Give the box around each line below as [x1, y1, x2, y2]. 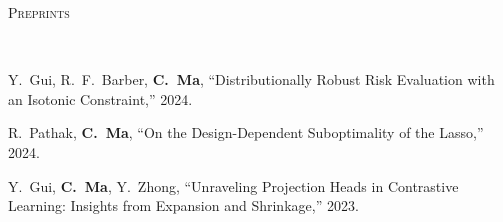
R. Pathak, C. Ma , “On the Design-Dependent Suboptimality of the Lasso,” [8, 122, 484, 143]
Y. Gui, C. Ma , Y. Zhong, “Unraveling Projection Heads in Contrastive [8, 175, 459, 196]
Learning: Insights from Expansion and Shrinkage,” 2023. [8, 195, 359, 216]
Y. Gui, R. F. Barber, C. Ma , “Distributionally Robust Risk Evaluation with [8, 69, 495, 90]
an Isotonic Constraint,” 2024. [8, 88, 193, 109]
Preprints [8, 2, 70, 22]
